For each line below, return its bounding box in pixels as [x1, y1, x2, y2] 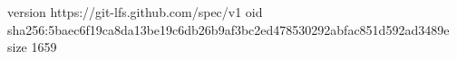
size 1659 [7, 38, 57, 56]
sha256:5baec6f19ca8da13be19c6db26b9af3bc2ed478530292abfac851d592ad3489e [7, 20, 450, 38]
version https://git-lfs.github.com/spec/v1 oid [7, 3, 263, 21]
